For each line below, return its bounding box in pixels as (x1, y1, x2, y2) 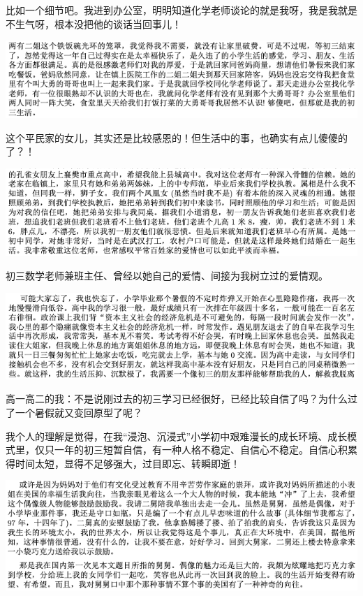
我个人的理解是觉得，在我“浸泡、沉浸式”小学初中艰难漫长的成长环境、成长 (6, 428, 348, 443)
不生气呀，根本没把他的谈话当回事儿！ (6, 16, 181, 31)
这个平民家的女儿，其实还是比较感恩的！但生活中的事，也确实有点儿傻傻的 (6, 130, 348, 145)
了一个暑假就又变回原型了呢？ (6, 405, 142, 419)
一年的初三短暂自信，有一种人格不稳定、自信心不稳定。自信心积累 (54, 442, 357, 457)
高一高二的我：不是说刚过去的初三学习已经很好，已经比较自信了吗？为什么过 (6, 391, 357, 406)
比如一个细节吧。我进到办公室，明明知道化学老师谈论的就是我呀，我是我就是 (6, 3, 357, 17)
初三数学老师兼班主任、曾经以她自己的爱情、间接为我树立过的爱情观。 (6, 268, 328, 283)
